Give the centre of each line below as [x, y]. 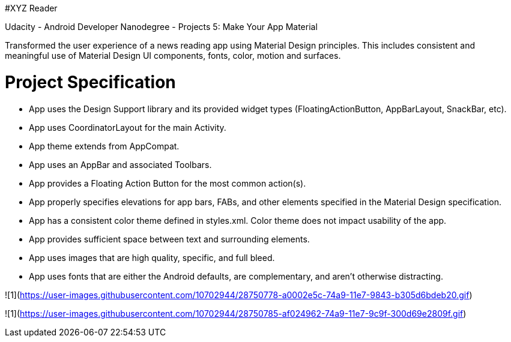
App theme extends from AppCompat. [104, 146]
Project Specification [90, 82]
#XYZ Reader [31, 8]
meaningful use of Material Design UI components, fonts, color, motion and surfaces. [173, 55]
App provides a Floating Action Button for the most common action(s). [168, 183]
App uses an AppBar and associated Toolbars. [120, 164]
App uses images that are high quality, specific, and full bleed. [152, 257]
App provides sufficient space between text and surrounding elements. [169, 239]
